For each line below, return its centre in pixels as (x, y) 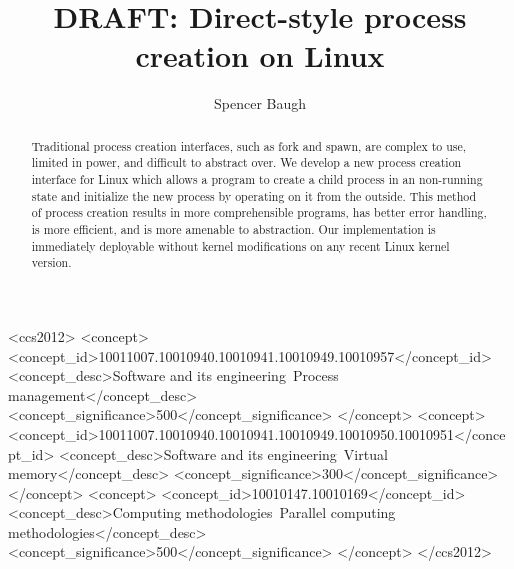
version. (51, 262)
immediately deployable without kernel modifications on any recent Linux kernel (240, 245)
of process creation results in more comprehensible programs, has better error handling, (259, 212)
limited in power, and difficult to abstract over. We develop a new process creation (246, 162)
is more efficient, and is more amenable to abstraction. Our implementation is (233, 228)
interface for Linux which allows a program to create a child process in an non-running (257, 179)
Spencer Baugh (260, 103)
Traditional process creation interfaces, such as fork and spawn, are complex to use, (249, 145)
